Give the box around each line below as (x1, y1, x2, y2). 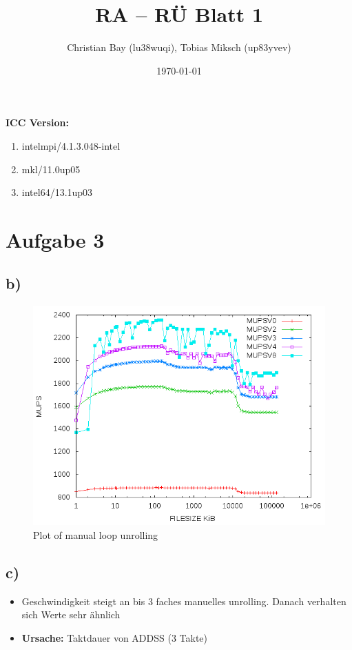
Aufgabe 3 (6, 225, 105, 253)
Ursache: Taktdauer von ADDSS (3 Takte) (21, 630, 208, 644)
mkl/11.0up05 (21, 161, 81, 176)
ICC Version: (6, 115, 69, 130)
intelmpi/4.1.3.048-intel (21, 138, 121, 152)
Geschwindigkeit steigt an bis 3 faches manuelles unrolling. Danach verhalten (21, 593, 346, 608)
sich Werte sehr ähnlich (21, 607, 121, 622)
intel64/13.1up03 (21, 185, 93, 199)
